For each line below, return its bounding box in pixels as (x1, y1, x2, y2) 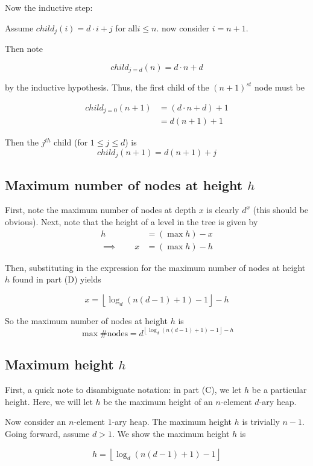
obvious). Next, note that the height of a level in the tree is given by (5, 215, 258, 228)
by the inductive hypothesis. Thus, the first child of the (5, 81, 209, 94)
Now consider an (5, 415, 66, 428)
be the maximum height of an (103, 395, 213, 407)
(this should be (253, 203, 309, 216)
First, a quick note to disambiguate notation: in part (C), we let (5, 383, 242, 396)
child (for (54, 136, 88, 148)
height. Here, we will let (5, 395, 93, 407)
